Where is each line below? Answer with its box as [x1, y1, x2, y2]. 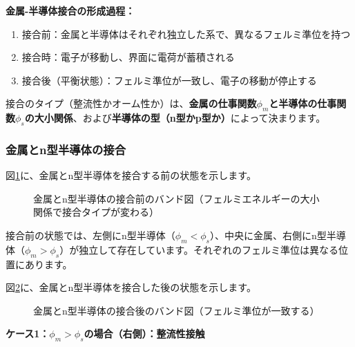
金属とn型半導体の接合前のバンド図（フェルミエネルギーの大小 [33, 191, 320, 205]
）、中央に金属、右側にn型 [209, 227, 327, 242]
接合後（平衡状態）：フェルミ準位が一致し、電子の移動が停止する [21, 73, 317, 87]
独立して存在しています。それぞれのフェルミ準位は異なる [79, 242, 338, 256]
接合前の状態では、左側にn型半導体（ [6, 227, 175, 242]
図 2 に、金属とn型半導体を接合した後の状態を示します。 [6, 280, 256, 294]
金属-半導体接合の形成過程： [6, 3, 135, 17]
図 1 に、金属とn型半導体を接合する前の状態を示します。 [6, 168, 256, 182]
